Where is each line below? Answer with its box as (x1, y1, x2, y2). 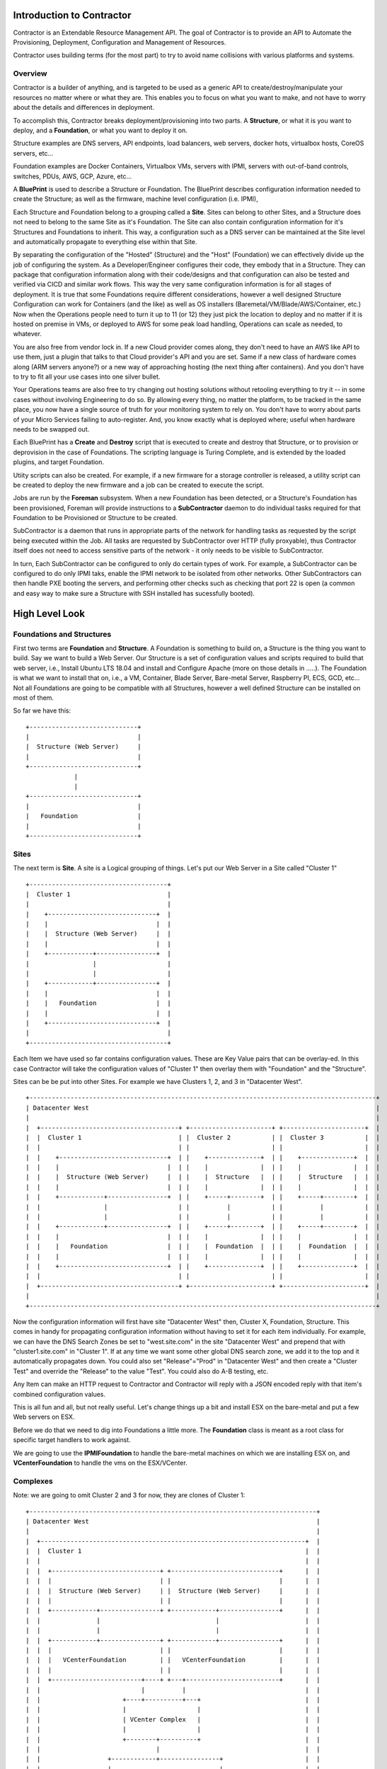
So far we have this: (13, 706, 71, 715)
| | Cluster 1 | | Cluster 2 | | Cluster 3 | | (25, 1133, 380, 1141)
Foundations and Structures (13, 629, 112, 639)
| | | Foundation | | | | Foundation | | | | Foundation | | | (25, 1243, 380, 1250)
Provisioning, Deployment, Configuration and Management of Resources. (13, 38, 226, 46)
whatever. (13, 330, 42, 338)
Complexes (13, 1476, 53, 1486)
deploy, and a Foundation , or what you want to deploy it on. (13, 126, 187, 134)
